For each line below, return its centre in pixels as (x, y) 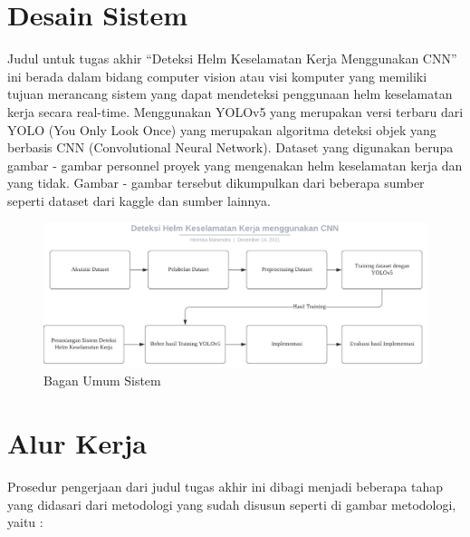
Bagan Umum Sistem (102, 381)
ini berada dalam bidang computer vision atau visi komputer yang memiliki (217, 76)
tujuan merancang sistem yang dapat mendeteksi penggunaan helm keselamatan (230, 94)
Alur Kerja (77, 443)
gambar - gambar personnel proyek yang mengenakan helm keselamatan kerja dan (235, 165)
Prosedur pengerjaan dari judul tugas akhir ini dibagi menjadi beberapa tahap (225, 487)
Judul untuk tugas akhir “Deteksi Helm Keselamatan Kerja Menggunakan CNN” (232, 59)
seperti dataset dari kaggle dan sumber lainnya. (139, 200)
